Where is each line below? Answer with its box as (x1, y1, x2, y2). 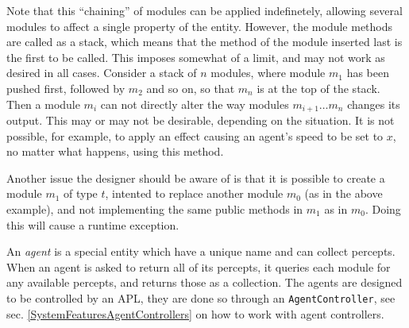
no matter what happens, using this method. (6, 143, 224, 160)
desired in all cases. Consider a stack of (6, 64, 197, 81)
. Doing (365, 200, 401, 217)
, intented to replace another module (105, 185, 284, 202)
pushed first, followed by (6, 79, 125, 96)
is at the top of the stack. (257, 79, 380, 96)
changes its (347, 95, 400, 112)
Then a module (6, 95, 80, 112)
